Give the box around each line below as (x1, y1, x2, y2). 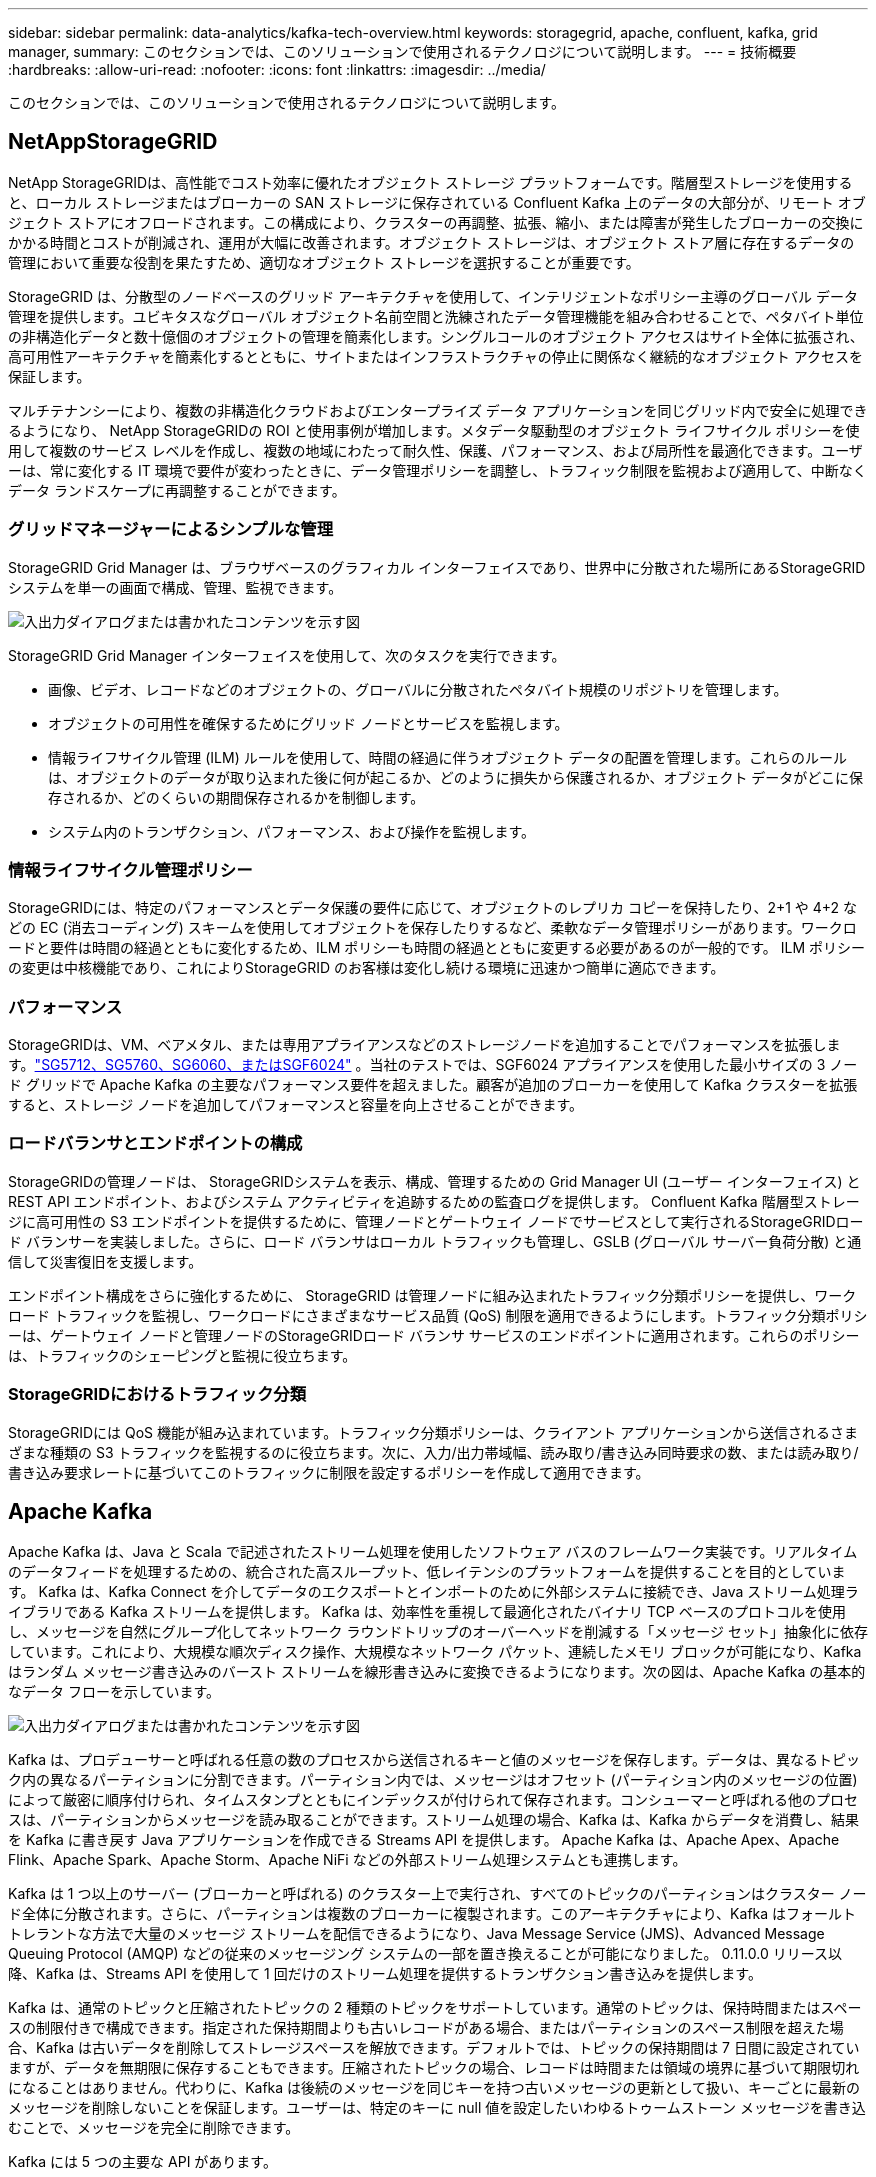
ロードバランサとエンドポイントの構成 (8, 1133, 303, 1154)
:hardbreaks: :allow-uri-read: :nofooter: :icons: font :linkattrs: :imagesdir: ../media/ (8, 61, 546, 78)
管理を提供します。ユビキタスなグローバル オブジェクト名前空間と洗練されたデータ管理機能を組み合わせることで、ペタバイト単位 (8, 307, 864, 325)
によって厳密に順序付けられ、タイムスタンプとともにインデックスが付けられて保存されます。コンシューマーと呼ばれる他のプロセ (8, 1791, 859, 1809)
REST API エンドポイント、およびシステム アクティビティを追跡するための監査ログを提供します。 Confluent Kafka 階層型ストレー (8, 1192, 860, 1210)
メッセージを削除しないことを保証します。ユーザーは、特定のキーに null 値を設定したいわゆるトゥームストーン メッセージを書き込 (8, 2099, 866, 2117)
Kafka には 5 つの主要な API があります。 (8, 2153, 277, 2171)
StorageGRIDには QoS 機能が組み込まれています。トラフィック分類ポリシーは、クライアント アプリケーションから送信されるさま (8, 1423, 858, 1441)
